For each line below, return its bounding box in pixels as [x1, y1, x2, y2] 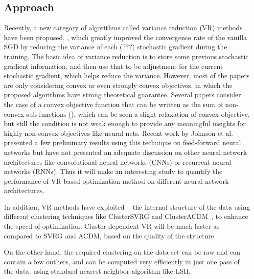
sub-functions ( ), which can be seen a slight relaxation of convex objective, [26, 108, 250, 119]
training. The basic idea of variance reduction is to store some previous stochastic [4, 51, 249, 61]
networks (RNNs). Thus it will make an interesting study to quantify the [4, 166, 223, 176]
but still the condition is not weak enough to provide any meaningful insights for [4, 118, 246, 129]
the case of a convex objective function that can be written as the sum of [4, 99, 223, 109]
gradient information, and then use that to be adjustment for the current [4, 61, 223, 71]
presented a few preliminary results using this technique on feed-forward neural [4, 137, 241, 148]
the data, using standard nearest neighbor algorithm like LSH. [4, 266, 191, 276]
